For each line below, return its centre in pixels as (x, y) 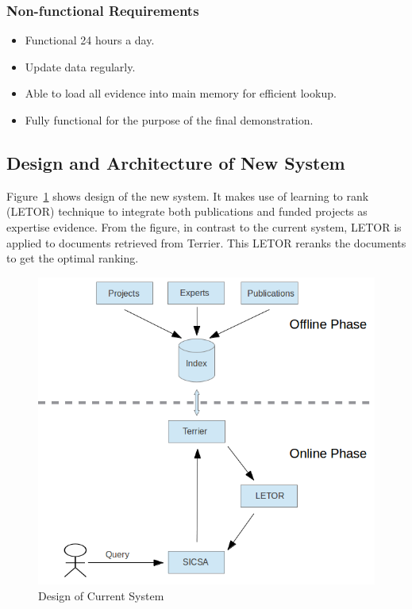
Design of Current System (101, 595)
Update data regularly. (80, 66)
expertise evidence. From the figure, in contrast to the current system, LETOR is (204, 226)
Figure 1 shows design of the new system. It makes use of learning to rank (188, 195)
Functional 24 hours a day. (90, 40)
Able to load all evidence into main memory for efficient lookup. (181, 93)
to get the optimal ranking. (73, 258)
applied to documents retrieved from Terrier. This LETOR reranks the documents (206, 242)
